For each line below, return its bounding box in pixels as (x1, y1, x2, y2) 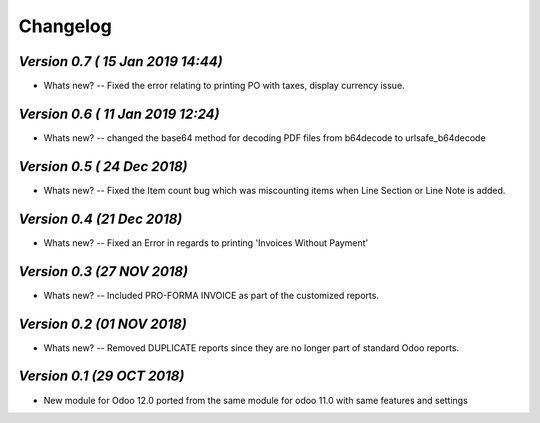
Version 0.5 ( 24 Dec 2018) (18, 158, 188, 175)
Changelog (18, 15, 112, 37)
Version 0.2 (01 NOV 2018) (18, 315, 187, 332)
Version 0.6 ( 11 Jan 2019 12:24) (18, 105, 220, 122)
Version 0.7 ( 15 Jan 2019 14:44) (18, 53, 224, 70)
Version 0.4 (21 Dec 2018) (18, 210, 183, 227)
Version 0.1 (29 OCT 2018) (18, 368, 185, 385)
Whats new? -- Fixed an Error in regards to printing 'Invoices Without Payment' (43, 236, 369, 249)
